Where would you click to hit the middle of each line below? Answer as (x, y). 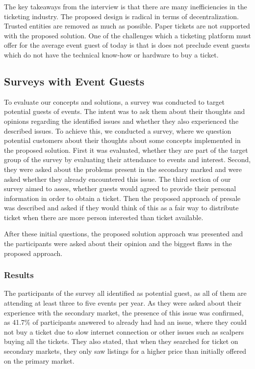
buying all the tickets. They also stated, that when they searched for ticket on (121, 341)
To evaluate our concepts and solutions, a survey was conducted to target (115, 101)
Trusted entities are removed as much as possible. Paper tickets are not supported (127, 26)
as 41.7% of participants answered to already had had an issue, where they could (125, 322)
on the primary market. (39, 360)
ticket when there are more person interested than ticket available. (104, 217)
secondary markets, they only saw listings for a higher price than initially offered (125, 351)
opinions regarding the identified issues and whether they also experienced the (121, 121)
